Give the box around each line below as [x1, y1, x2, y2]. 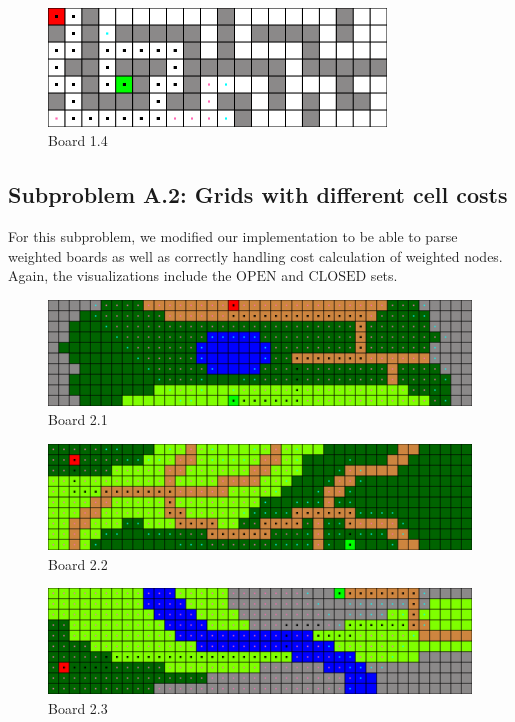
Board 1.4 [48, 130, 108, 151]
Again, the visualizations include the [8, 265, 232, 286]
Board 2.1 [48, 409, 108, 430]
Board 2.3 [48, 697, 108, 718]
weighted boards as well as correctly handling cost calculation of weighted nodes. [8, 245, 503, 266]
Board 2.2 [48, 553, 108, 574]
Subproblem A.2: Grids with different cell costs [8, 179, 508, 210]
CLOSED [308, 270, 367, 285]
